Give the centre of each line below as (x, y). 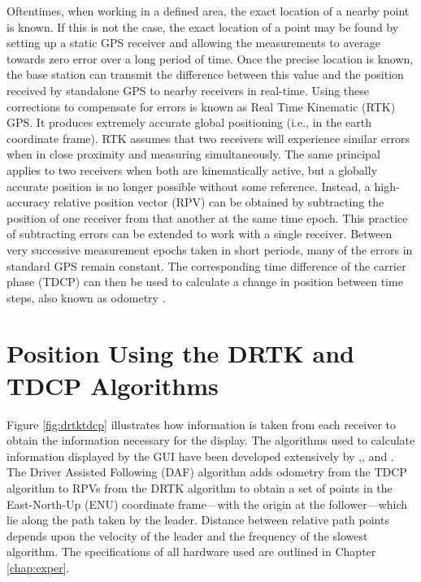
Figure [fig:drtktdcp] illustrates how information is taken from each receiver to (202, 424)
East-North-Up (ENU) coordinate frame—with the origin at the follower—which (207, 504)
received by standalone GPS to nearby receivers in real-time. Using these (188, 90)
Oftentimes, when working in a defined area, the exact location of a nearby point (208, 11)
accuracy (28, 202)
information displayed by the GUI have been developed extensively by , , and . (200, 456)
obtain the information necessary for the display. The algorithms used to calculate (211, 440)
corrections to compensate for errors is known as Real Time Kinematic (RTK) (201, 106)
